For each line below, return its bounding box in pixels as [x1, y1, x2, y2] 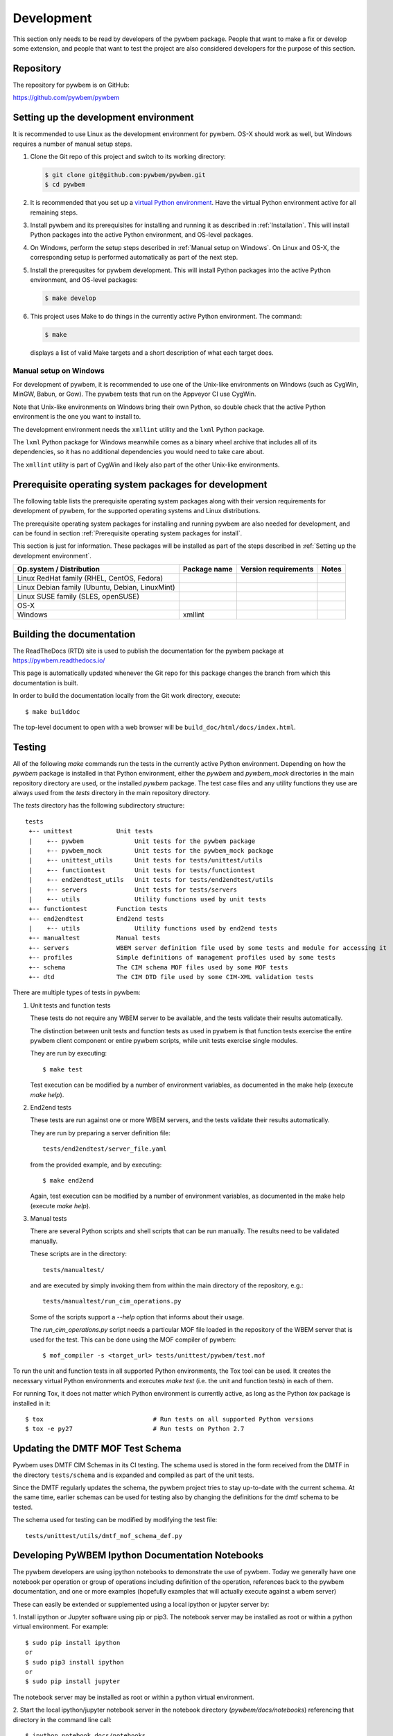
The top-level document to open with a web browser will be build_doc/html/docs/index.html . [12, 723, 296, 731]
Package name [182, 565, 233, 574]
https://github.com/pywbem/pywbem [12, 94, 120, 102]
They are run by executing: [30, 1049, 107, 1058]
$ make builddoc [25, 708, 80, 715]
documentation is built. [12, 678, 79, 687]
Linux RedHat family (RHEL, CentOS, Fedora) [17, 574, 164, 583]
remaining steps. [30, 208, 78, 217]
